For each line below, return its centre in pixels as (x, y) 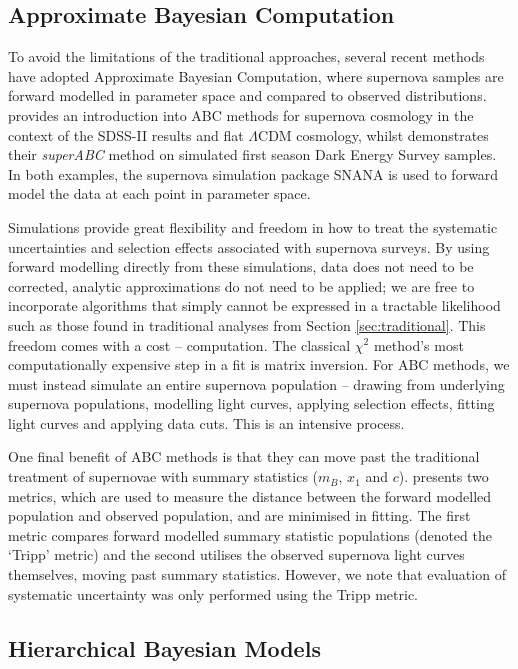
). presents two (443, 476)
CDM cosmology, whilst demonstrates (373, 134)
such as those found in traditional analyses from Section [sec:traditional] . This (247, 324)
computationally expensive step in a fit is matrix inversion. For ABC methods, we (259, 364)
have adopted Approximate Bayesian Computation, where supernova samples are (256, 75)
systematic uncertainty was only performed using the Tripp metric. (213, 593)
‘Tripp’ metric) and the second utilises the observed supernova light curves (236, 554)
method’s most (418, 344)
